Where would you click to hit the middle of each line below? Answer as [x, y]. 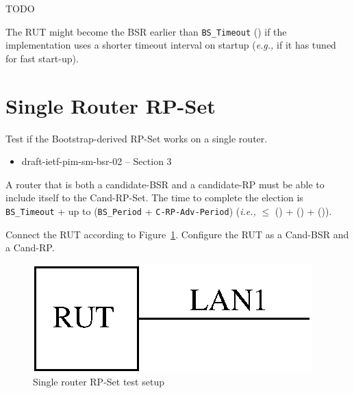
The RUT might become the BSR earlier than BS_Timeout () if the [146, 31]
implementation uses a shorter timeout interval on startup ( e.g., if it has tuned [171, 45]
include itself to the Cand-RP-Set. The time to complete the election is [154, 198]
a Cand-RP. [30, 248]
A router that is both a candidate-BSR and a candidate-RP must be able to [165, 184]
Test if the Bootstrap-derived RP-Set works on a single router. [137, 138]
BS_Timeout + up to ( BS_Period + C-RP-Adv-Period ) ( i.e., [131, 211]
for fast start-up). [42, 58]
